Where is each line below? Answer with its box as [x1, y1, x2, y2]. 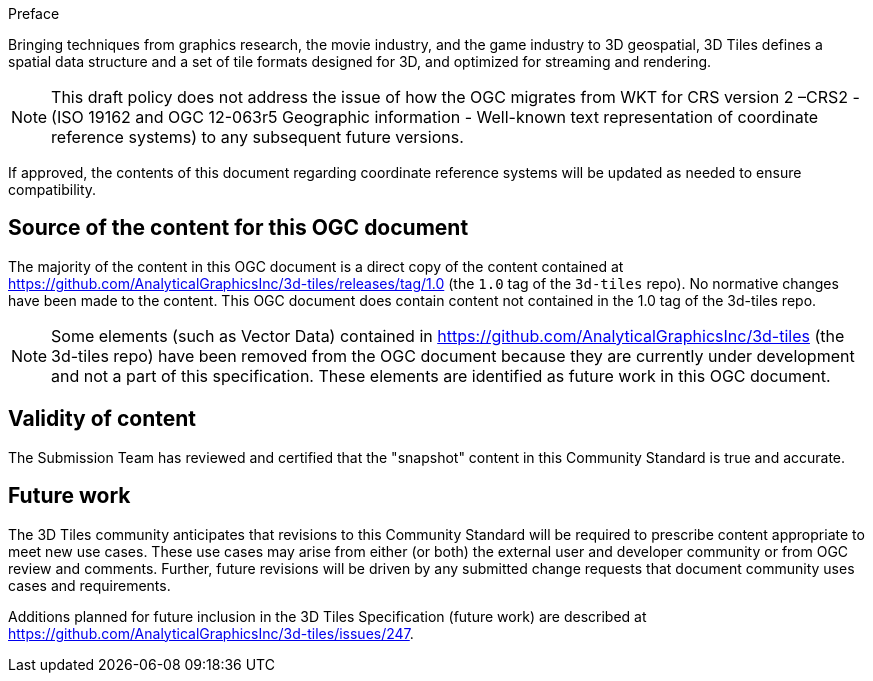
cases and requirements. [8, 576, 171, 594]
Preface [8, 5, 60, 22]
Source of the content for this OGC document [8, 215, 469, 241]
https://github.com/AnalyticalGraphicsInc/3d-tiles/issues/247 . [8, 624, 414, 642]
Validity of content [8, 406, 196, 432]
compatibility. [8, 181, 97, 198]
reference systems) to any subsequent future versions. [51, 127, 464, 147]
